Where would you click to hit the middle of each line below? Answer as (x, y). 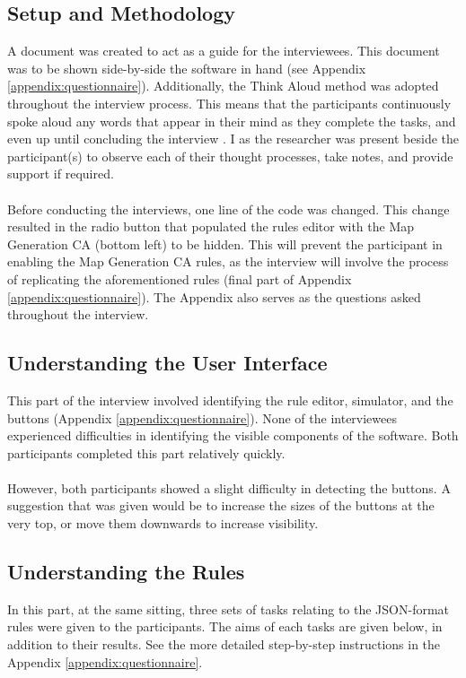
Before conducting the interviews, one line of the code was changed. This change (229, 209)
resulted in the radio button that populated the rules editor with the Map (211, 226)
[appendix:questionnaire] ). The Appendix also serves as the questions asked (214, 296)
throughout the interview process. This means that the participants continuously (229, 103)
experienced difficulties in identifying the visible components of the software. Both (233, 435)
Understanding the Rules (126, 572)
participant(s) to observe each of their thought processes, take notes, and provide (230, 156)
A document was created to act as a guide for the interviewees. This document (224, 51)
